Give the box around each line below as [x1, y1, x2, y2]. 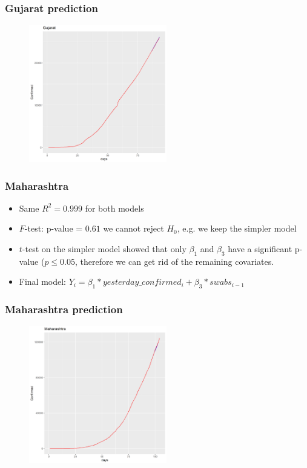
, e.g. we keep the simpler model [177, 222, 297, 235]
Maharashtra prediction [5, 302, 123, 317]
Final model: [19, 275, 67, 288]
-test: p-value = [24, 222, 83, 235]
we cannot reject [103, 222, 164, 235]
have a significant [228, 242, 292, 255]
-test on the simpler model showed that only [22, 242, 187, 255]
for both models [85, 201, 144, 214]
